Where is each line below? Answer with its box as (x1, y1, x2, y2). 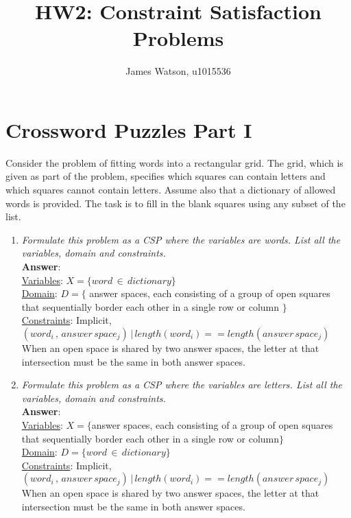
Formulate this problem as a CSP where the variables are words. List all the (21, 232, 341, 246)
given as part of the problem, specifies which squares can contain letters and (5, 169, 326, 183)
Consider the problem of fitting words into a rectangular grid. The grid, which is (5, 155, 343, 169)
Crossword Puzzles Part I (5, 115, 252, 143)
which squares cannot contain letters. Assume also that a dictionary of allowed (5, 183, 336, 197)
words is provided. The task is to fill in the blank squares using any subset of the (5, 196, 346, 210)
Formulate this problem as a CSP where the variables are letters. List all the (21, 377, 343, 392)
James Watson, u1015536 (125, 64, 231, 78)
